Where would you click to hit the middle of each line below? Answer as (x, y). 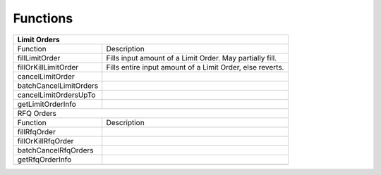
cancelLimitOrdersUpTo (56, 95)
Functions (43, 18)
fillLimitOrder (39, 58)
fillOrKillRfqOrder (46, 141)
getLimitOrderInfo (47, 104)
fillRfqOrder (36, 131)
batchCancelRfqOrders (55, 150)
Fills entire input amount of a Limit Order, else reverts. (195, 67)
